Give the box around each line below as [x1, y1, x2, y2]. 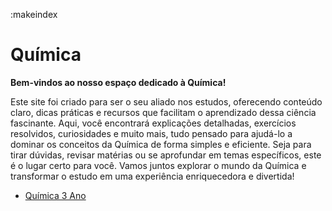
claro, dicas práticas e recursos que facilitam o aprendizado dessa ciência [10, 106, 317, 118]
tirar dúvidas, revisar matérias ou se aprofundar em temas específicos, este [10, 149, 322, 161]
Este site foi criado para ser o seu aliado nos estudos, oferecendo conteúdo [10, 95, 323, 108]
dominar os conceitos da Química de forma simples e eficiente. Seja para [10, 138, 312, 150]
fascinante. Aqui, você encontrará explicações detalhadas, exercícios [10, 117, 297, 129]
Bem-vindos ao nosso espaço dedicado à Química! [10, 76, 227, 88]
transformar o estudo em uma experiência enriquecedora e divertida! [10, 170, 295, 182]
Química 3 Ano [24, 189, 87, 201]
